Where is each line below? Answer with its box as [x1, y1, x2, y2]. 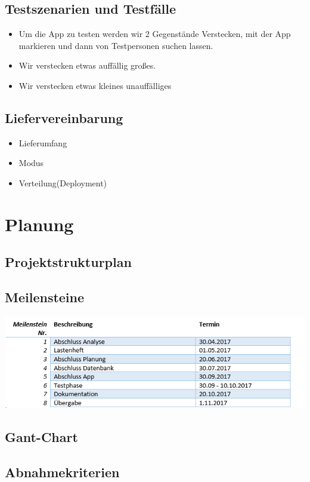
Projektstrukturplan [5, 253, 132, 271]
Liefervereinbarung [5, 108, 123, 127]
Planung [5, 211, 74, 236]
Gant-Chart [5, 428, 78, 446]
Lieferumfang [18, 136, 67, 149]
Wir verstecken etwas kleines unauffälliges [18, 79, 172, 91]
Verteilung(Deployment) [18, 176, 107, 189]
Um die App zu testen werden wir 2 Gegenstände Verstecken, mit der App [18, 27, 291, 40]
